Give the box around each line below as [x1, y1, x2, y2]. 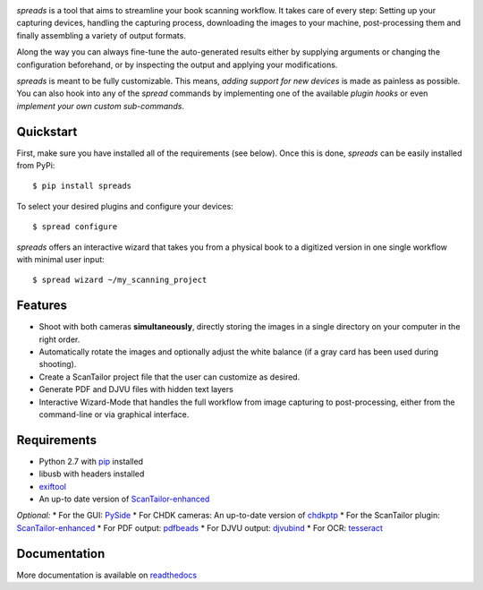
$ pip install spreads [32, 181, 132, 192]
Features [16, 298, 67, 313]
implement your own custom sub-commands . [16, 100, 185, 111]
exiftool [38, 481, 67, 492]
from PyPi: [16, 160, 55, 171]
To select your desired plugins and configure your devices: [16, 201, 234, 211]
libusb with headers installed [38, 468, 145, 479]
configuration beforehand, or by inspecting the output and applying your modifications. [16, 59, 338, 70]
